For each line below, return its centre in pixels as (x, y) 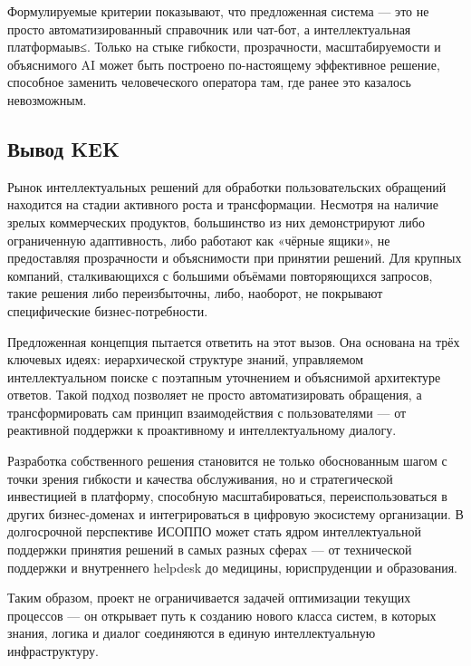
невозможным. (47, 99)
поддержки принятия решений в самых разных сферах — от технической (210, 550)
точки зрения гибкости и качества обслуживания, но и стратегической (200, 478)
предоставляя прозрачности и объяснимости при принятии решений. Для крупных (235, 258)
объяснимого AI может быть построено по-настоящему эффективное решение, (224, 64)
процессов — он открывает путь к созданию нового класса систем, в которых (222, 615)
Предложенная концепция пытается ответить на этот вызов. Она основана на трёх (234, 341)
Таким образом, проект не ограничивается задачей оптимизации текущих (209, 598)
